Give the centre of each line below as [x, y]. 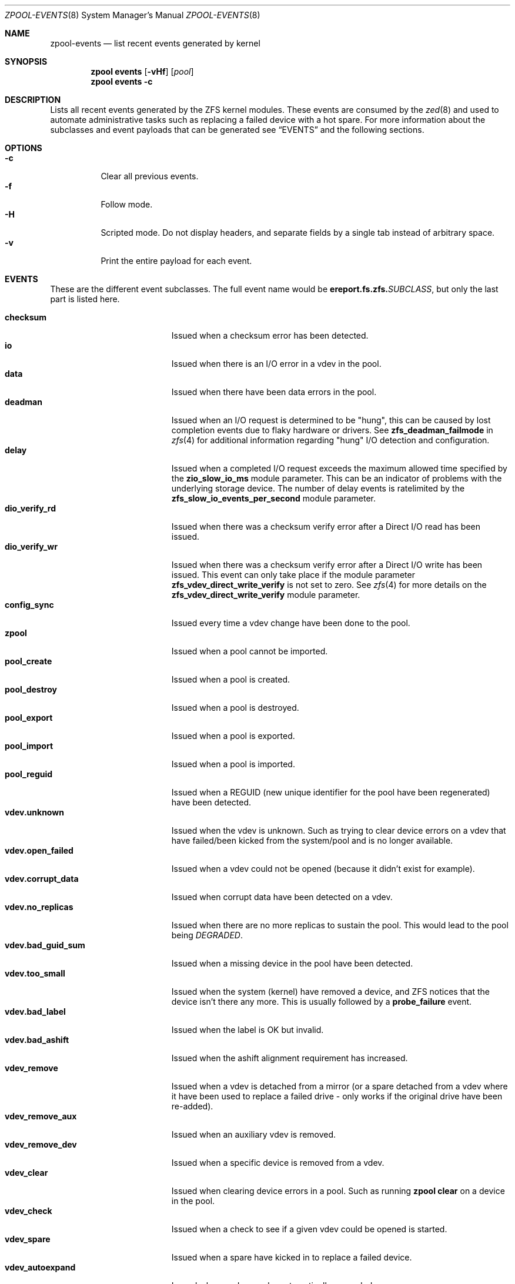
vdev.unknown [34, 812]
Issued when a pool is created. [231, 679]
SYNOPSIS [26, 61]
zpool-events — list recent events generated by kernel [155, 43]
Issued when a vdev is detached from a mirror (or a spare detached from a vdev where [340, 1086]
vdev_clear [26, 1173]
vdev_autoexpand [40, 1267]
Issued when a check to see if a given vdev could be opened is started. [309, 1229]
